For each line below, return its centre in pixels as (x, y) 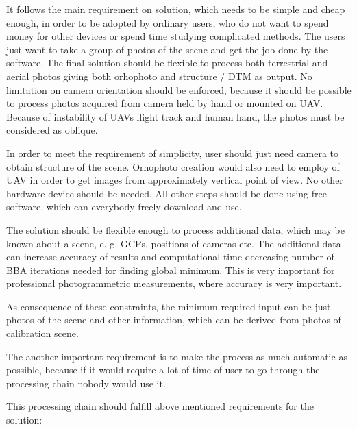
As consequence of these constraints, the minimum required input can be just (169, 306)
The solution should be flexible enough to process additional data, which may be (175, 229)
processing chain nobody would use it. (86, 383)
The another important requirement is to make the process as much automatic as (177, 356)
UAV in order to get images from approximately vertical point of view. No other (175, 180)
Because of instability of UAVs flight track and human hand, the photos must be (175, 116)
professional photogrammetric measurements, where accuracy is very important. (174, 283)
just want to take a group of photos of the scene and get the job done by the (167, 49)
